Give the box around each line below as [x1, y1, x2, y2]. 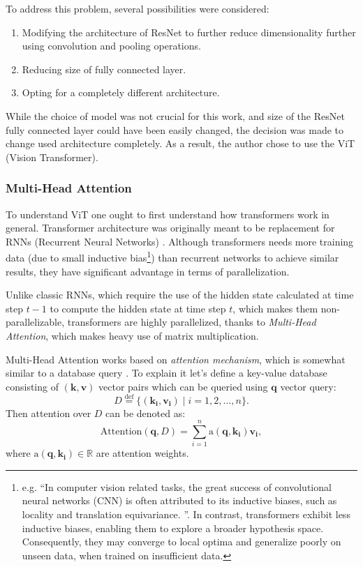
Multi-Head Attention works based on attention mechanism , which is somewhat [6, 351, 346, 366]
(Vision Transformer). [6, 149, 98, 164]
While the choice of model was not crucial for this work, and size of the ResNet [6, 108, 345, 123]
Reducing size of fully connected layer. [22, 61, 186, 76]
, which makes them [232, 301, 318, 315]
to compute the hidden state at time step [50, 301, 226, 315]
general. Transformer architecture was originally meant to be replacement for [6, 220, 335, 235]
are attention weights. [96, 446, 189, 460]
